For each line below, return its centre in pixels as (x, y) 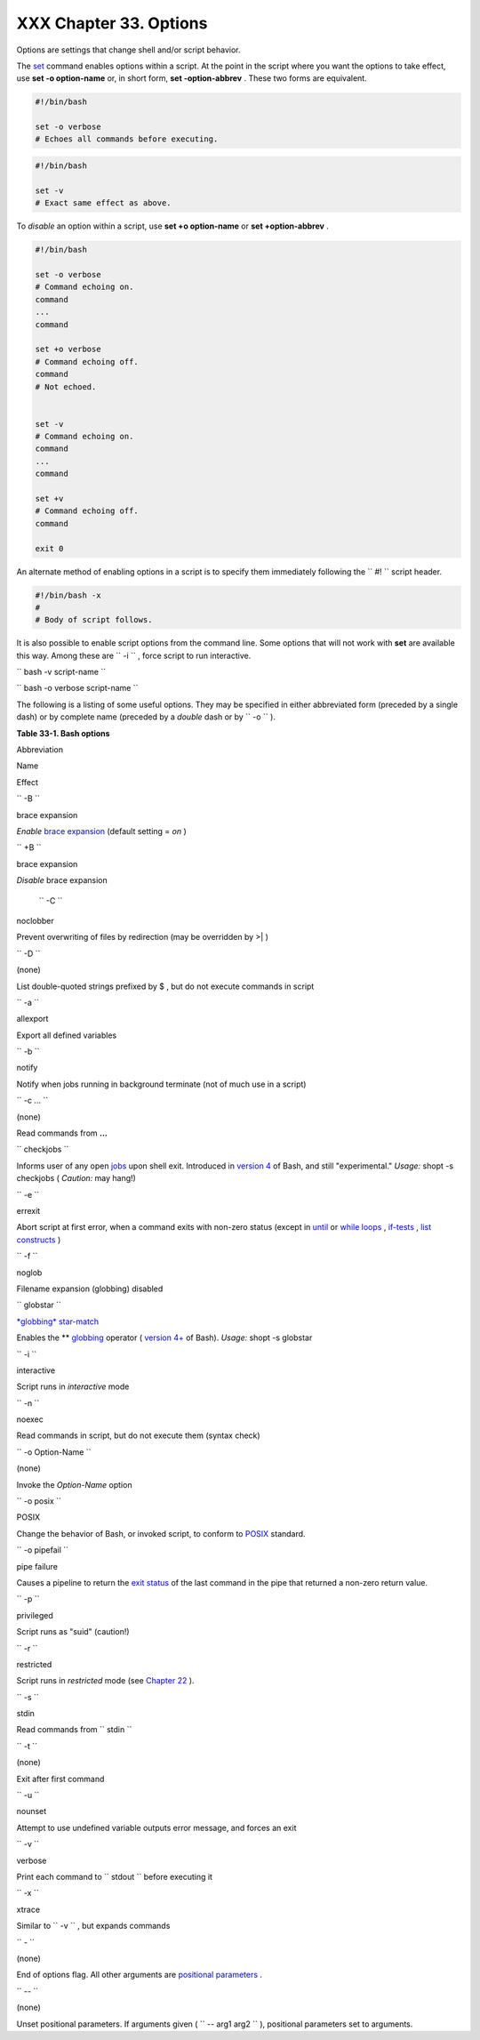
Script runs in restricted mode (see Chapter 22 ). (105, 1681)
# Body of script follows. (94, 620)
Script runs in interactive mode (73, 1386)
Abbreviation (40, 750)
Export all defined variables (67, 1035)
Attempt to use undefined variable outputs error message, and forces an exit (156, 1827)
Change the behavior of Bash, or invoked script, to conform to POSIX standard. (161, 1533)
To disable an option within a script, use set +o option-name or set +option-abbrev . (172, 226)
